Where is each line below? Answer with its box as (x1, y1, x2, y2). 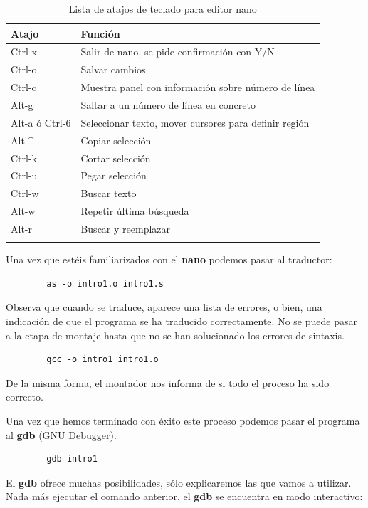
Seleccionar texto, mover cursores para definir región (80, 115, 310, 129)
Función (80, 26, 120, 41)
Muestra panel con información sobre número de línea (80, 80, 315, 95)
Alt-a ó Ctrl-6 (11, 115, 71, 129)
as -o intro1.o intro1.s (46, 278, 164, 289)
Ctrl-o (11, 62, 37, 77)
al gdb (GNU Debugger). (6, 427, 117, 442)
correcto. (6, 389, 43, 404)
